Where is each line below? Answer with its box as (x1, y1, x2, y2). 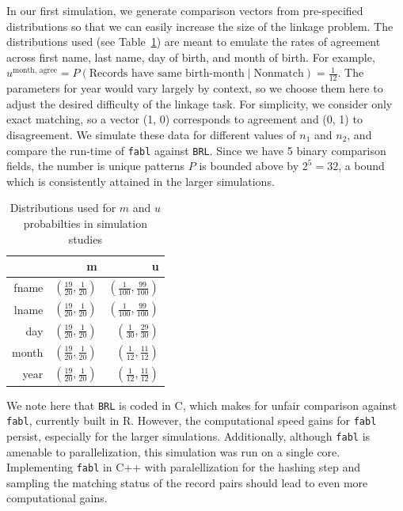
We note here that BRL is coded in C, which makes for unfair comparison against (6, 396, 397, 413)
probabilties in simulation (23, 215, 147, 232)
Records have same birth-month (89, 68, 245, 80)
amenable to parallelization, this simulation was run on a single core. (6, 443, 340, 460)
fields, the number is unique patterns (6, 157, 185, 174)
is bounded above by (199, 157, 299, 174)
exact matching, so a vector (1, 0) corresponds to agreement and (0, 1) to (6, 111, 363, 127)
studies (68, 230, 102, 247)
